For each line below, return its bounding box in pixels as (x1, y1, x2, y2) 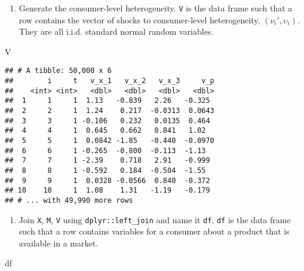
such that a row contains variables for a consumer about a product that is (19, 225, 290, 237)
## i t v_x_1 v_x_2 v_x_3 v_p (5, 77, 214, 86)
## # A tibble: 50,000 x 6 (5, 66, 112, 75)
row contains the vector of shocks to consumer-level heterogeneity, (19, 13, 260, 26)
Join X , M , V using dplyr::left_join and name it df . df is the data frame (19, 213, 291, 226)
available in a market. (19, 236, 99, 249)
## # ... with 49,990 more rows (5, 196, 133, 205)
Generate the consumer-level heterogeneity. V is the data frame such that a (19, 2, 293, 14)
